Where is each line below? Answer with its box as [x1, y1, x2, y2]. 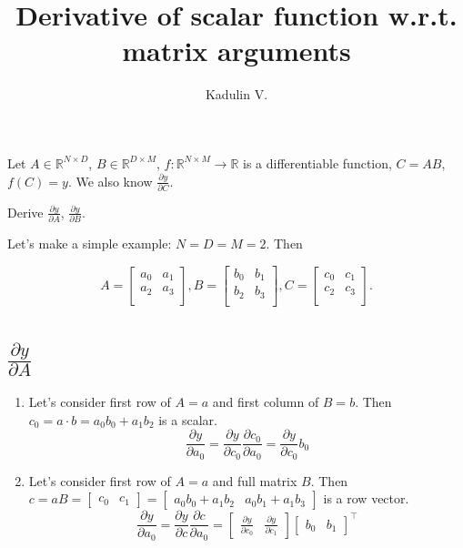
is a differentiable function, [243, 153, 392, 172]
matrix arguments [122, 32, 351, 69]
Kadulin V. [205, 85, 268, 104]
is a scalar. [158, 410, 217, 429]
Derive [7, 202, 44, 221]
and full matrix [212, 471, 297, 490]
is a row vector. [323, 489, 409, 508]
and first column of [212, 391, 319, 411]
